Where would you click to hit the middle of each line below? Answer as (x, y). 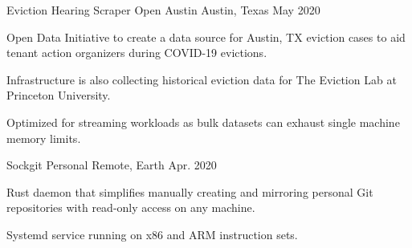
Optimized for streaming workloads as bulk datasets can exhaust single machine (203, 122)
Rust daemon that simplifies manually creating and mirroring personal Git (190, 191)
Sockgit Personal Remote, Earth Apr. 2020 (112, 165)
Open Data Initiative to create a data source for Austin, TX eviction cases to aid (206, 37)
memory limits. (44, 138)
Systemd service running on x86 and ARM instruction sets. (152, 234)
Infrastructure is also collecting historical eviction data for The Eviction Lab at (202, 79)
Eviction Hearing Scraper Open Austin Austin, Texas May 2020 (163, 10)
